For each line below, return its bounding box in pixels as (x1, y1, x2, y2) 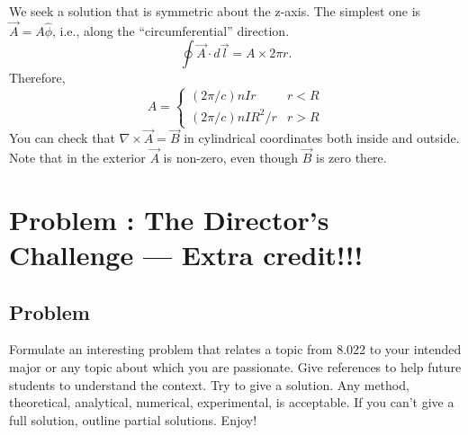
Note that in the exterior (9, 148, 146, 167)
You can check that (9, 129, 115, 147)
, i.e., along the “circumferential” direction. (52, 21, 290, 40)
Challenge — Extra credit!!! (9, 236, 364, 273)
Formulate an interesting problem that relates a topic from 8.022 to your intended (9, 340, 462, 359)
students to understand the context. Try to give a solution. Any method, (9, 375, 409, 394)
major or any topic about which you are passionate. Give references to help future (9, 358, 462, 377)
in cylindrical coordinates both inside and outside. (184, 129, 460, 147)
